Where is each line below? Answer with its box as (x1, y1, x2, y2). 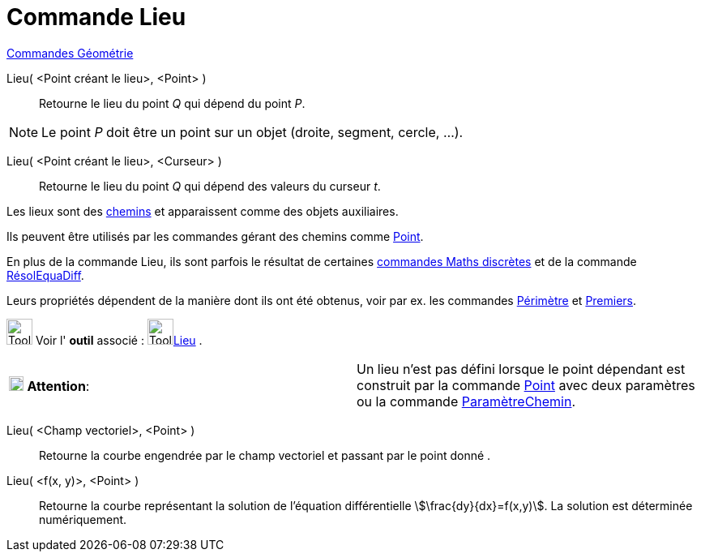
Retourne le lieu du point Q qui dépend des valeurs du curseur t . (39, 178, 381, 193)
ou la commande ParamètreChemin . (357, 393, 576, 410)
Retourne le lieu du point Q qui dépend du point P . (39, 96, 306, 110)
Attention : (27, 377, 90, 394)
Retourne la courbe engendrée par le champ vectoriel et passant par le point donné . (39, 448, 491, 462)
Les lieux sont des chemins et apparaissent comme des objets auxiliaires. (6, 204, 399, 218)
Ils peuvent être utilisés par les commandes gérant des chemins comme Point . (6, 229, 424, 243)
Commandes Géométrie (6, 45, 134, 60)
